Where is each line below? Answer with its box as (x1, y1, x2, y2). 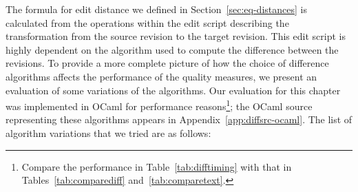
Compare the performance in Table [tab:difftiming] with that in (21, 159, 292, 173)
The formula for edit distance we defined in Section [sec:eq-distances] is (6, 2, 307, 16)
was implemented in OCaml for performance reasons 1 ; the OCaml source (6, 97, 313, 113)
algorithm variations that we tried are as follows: (6, 126, 211, 140)
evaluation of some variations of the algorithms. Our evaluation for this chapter (6, 83, 341, 97)
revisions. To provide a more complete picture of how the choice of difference (6, 56, 329, 70)
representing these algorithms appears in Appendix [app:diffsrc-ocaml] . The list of (6, 112, 352, 127)
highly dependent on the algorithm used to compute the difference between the (6, 42, 339, 56)
